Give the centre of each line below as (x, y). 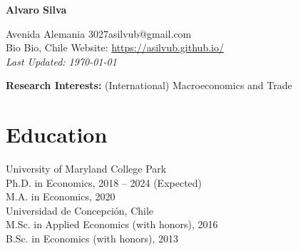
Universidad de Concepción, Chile (80, 210)
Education (57, 134)
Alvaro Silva (36, 9)
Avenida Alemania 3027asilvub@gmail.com (99, 33)
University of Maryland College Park (86, 169)
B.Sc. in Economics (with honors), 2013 (92, 239)
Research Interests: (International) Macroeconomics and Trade (149, 85)
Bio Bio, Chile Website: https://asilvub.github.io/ (115, 47)
